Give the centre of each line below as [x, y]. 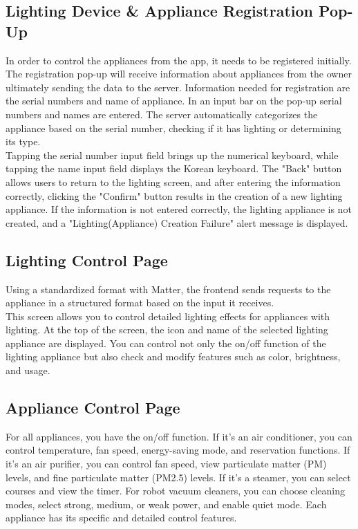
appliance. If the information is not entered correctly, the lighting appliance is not [179, 209]
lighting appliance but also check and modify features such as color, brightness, [173, 356]
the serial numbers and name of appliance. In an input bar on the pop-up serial [174, 101]
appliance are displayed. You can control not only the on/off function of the [166, 343]
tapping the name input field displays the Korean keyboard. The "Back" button [174, 168]
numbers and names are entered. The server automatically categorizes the [162, 114]
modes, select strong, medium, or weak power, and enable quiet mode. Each [166, 504]
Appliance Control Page [93, 408]
